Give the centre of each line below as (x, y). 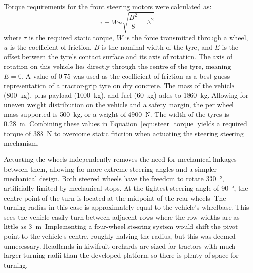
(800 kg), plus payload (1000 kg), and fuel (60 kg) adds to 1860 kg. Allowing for (126, 95)
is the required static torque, (72, 37)
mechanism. (21, 143)
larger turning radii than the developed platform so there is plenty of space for (121, 255)
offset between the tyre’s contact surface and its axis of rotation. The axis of (118, 57)
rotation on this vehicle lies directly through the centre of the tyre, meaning (117, 66)
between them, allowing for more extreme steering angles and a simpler (110, 169)
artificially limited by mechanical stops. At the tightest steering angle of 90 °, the (126, 188)
